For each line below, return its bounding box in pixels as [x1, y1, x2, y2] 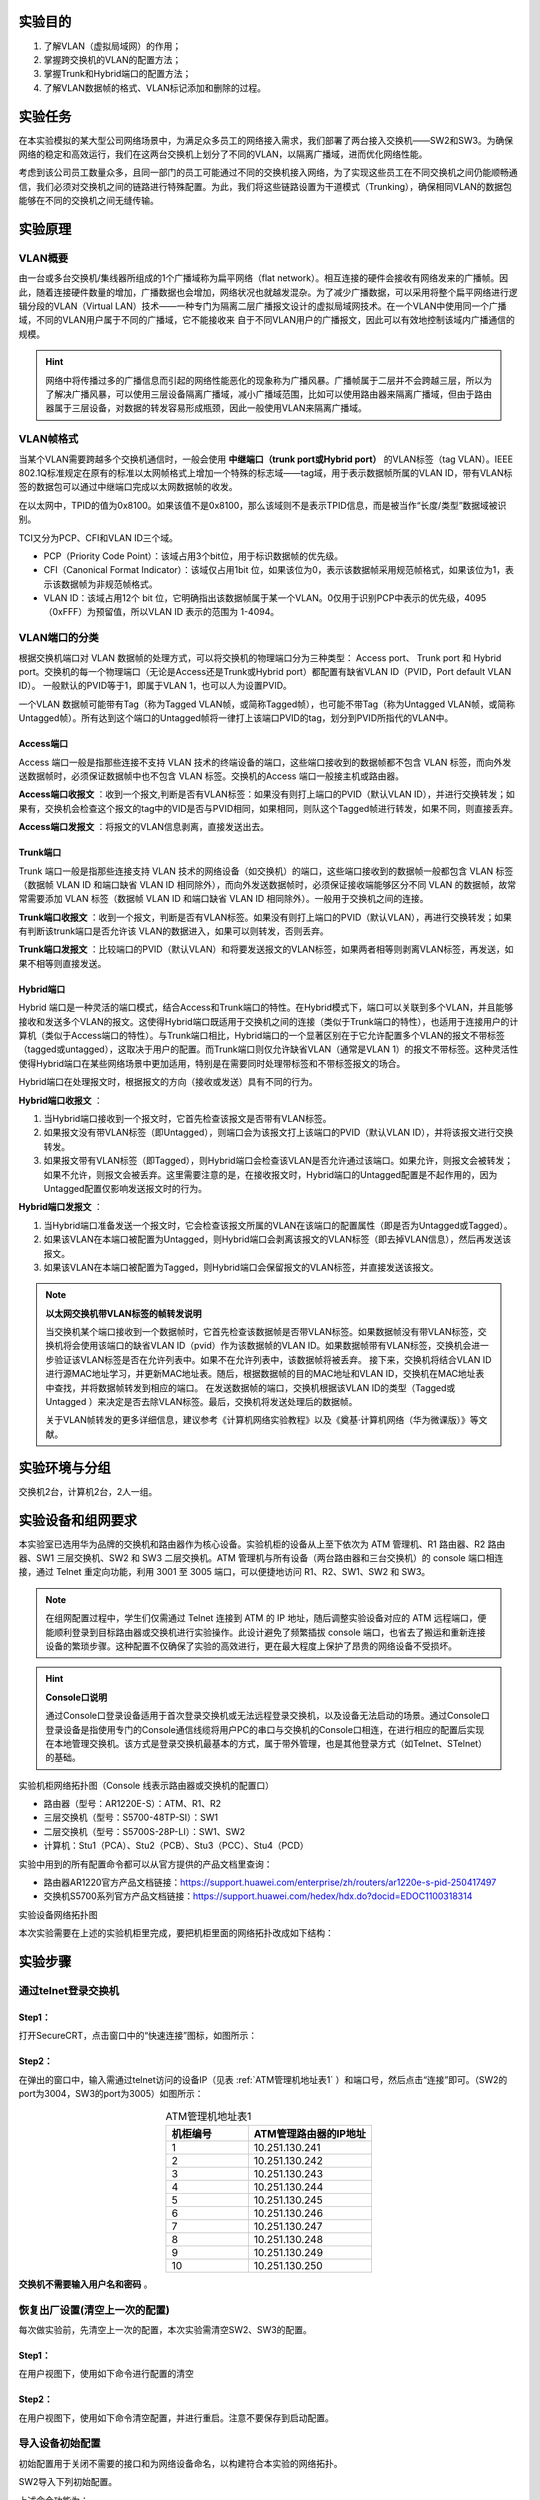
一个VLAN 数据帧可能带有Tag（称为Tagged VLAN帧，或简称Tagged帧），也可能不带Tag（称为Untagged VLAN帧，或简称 [18, 698, 515, 710]
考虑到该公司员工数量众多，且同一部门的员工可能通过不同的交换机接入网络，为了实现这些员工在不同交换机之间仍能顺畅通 [18, 166, 518, 179]
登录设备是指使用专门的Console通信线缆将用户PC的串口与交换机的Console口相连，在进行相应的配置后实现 [45, 1723, 485, 1735]
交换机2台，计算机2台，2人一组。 [18, 1485, 158, 1497]
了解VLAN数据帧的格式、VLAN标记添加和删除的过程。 [43, 81, 267, 94]
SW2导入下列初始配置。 [18, 2476, 118, 2488]
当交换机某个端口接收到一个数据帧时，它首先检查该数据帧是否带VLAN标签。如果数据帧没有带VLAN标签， [45, 1326, 479, 1338]
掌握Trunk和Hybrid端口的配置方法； [43, 68, 192, 80]
